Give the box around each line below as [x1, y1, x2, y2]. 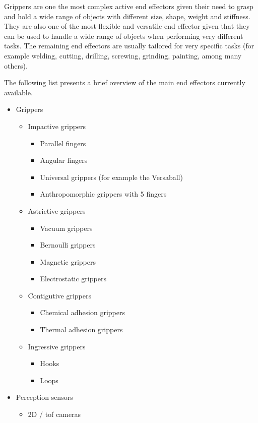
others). [4, 60, 28, 71]
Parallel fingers [40, 138, 86, 148]
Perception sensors [16, 392, 73, 402]
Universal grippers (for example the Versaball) [40, 171, 183, 182]
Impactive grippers [28, 120, 86, 131]
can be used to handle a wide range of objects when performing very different [4, 30, 243, 41]
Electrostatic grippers [40, 273, 106, 284]
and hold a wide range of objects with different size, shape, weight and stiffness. [4, 11, 250, 21]
